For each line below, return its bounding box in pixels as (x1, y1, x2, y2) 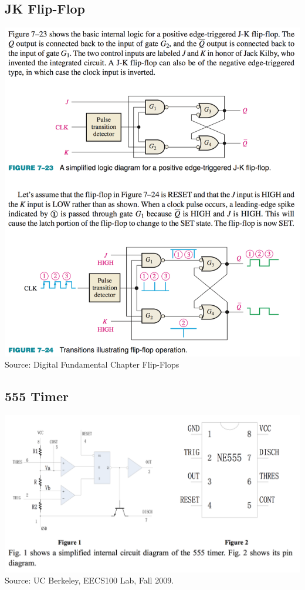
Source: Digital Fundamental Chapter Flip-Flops (5, 358, 179, 371)
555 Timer (5, 387, 69, 405)
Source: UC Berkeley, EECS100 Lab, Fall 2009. (5, 574, 174, 586)
